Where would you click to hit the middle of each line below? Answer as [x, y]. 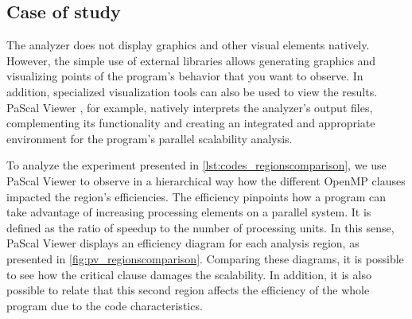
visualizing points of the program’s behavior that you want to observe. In [185, 76]
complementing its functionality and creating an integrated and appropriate [191, 123]
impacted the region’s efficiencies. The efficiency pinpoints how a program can [196, 196]
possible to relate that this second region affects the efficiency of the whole [188, 290]
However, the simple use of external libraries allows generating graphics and [191, 60]
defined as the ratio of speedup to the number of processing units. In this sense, [200, 227]
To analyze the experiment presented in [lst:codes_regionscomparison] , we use [196, 165]
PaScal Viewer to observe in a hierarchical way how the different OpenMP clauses [206, 180]
